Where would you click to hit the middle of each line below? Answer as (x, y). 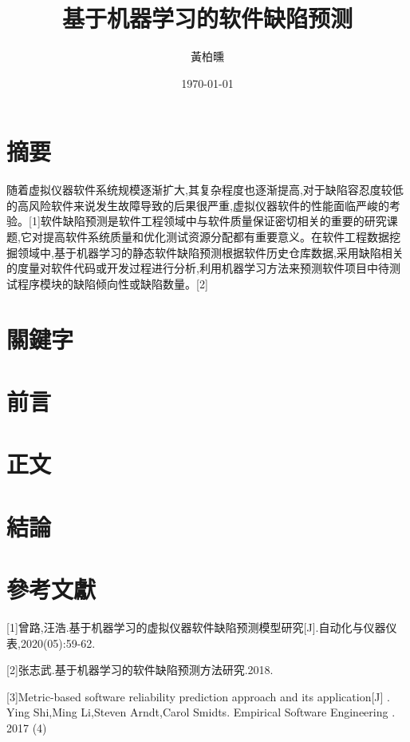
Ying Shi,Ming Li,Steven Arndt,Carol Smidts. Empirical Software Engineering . (201, 712)
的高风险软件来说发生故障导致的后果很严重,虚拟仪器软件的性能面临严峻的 (198, 205)
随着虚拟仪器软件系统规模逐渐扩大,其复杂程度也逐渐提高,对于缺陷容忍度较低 (205, 190)
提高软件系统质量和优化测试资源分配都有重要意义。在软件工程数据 (216, 237)
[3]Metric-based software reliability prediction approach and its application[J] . (198, 696)
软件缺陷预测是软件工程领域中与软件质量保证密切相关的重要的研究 (213, 221)
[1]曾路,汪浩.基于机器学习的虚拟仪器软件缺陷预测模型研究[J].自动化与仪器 (196, 627)
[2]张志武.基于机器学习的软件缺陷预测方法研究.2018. (140, 670)
